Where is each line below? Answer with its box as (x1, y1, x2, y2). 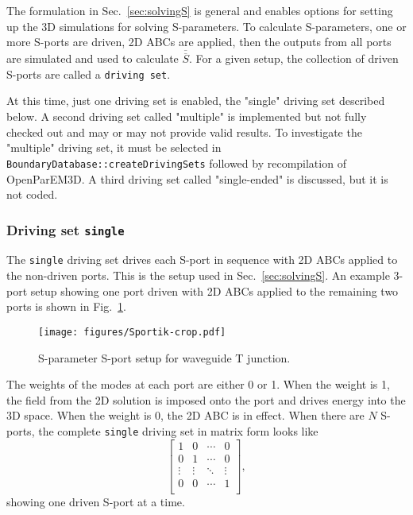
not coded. (6, 186, 58, 203)
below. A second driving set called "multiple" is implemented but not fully (6, 108, 367, 125)
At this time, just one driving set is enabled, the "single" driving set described (6, 92, 385, 109)
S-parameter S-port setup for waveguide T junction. (38, 349, 291, 366)
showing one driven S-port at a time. (6, 493, 185, 509)
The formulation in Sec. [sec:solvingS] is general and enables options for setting (6, 2, 393, 18)
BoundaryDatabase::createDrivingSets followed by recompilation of (6, 154, 346, 171)
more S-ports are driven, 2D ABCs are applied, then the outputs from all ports (6, 33, 392, 50)
